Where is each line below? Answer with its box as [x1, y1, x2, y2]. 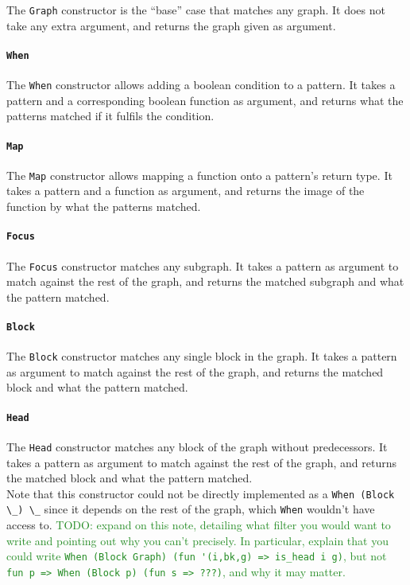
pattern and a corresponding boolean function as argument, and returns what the [6, 92, 404, 108]
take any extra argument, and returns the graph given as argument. [6, 17, 336, 33]
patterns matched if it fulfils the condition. [6, 107, 215, 124]
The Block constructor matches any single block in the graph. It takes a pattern [6, 348, 397, 365]
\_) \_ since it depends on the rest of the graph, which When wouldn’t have [6, 501, 375, 517]
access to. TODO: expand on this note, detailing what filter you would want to [6, 517, 391, 533]
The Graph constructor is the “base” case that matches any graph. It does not [6, 2, 385, 18]
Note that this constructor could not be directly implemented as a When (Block [6, 485, 395, 501]
